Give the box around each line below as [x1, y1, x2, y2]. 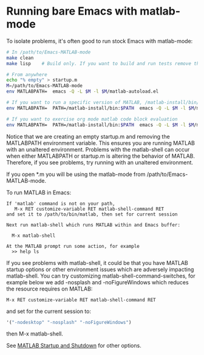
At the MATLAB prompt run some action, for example [6, 243, 140, 249]
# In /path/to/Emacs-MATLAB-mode [6, 49, 91, 55]
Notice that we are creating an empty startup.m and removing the [6, 133, 170, 140]
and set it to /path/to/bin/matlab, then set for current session [6, 211, 178, 217]
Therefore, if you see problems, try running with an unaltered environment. [6, 158, 193, 166]
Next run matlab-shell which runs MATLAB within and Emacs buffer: [6, 222, 181, 228]
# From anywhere [6, 71, 47, 77]
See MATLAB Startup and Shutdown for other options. [6, 342, 141, 350]
